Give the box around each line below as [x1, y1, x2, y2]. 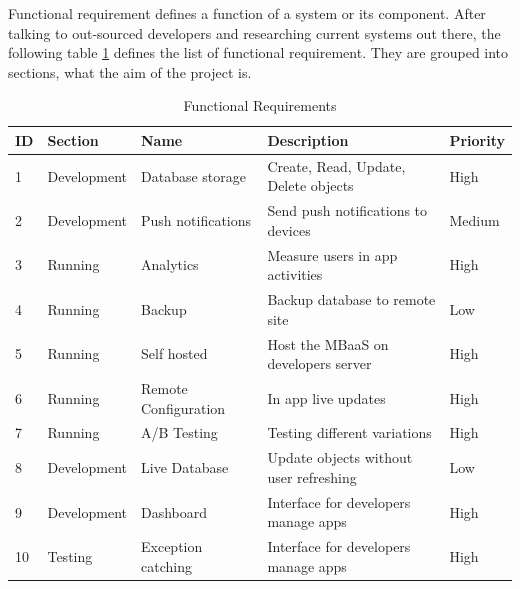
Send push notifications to [267, 200, 428, 221]
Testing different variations [267, 422, 432, 443]
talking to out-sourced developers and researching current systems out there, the [8, 22, 501, 43]
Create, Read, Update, [267, 155, 406, 176]
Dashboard [140, 501, 208, 522]
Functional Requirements [183, 95, 337, 116]
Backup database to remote [267, 289, 436, 310]
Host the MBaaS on [267, 333, 389, 354]
